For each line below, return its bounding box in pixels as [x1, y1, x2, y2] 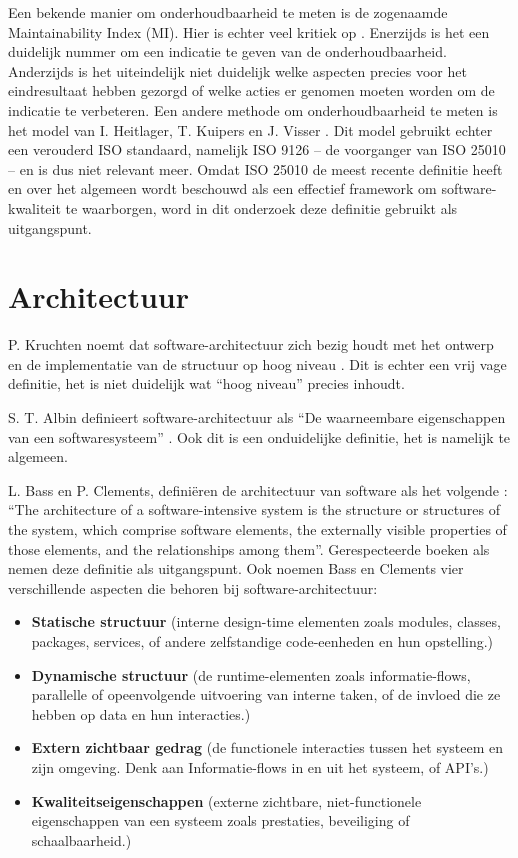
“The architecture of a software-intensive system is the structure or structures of [8, 499, 501, 520]
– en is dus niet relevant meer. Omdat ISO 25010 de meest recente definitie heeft [8, 158, 503, 179]
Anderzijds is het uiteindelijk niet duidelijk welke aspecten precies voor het [8, 60, 467, 81]
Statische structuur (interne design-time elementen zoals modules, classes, [31, 611, 501, 632]
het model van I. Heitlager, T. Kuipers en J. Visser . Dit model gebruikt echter [8, 119, 493, 140]
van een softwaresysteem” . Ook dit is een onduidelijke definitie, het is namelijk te [8, 426, 511, 447]
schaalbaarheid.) [31, 829, 132, 850]
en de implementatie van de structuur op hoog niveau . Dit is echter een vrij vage [8, 353, 507, 374]
